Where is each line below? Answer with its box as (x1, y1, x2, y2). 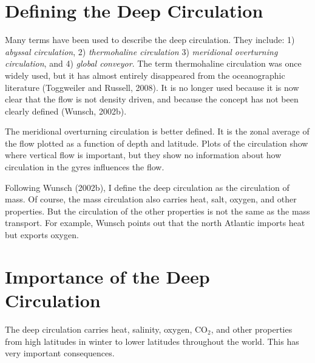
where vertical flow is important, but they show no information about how (5, 148, 282, 161)
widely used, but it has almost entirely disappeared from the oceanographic (5, 68, 285, 81)
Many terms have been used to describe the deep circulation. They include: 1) (5, 33, 295, 46)
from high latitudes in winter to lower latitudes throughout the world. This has (5, 335, 299, 347)
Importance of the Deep (5, 264, 210, 288)
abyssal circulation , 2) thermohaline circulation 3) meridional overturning (5, 45, 278, 58)
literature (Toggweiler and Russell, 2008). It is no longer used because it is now (5, 81, 299, 93)
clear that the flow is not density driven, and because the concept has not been (5, 93, 299, 105)
